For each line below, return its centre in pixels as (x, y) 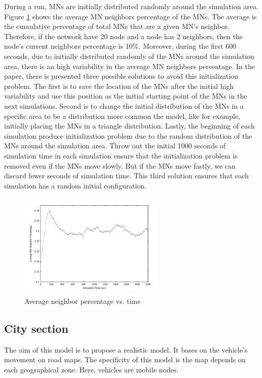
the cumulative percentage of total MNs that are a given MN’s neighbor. (117, 26)
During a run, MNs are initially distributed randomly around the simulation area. (131, 6)
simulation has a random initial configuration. (75, 185)
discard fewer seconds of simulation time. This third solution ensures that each (126, 176)
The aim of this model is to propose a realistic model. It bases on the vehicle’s (126, 349)
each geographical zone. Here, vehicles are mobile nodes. (91, 369)
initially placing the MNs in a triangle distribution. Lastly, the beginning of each (129, 126)
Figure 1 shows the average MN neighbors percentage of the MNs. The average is (130, 16)
